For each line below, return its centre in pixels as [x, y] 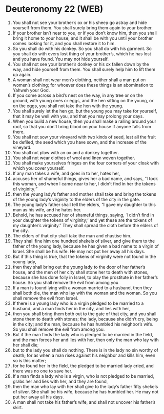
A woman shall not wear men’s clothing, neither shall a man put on [79, 80]
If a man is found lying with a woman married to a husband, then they [82, 288]
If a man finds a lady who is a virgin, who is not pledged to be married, [83, 376]
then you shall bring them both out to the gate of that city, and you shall [84, 314]
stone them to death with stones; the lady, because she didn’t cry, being [85, 319]
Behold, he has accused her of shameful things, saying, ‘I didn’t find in [83, 215]
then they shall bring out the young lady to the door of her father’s [79, 267]
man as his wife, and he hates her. [47, 209]
